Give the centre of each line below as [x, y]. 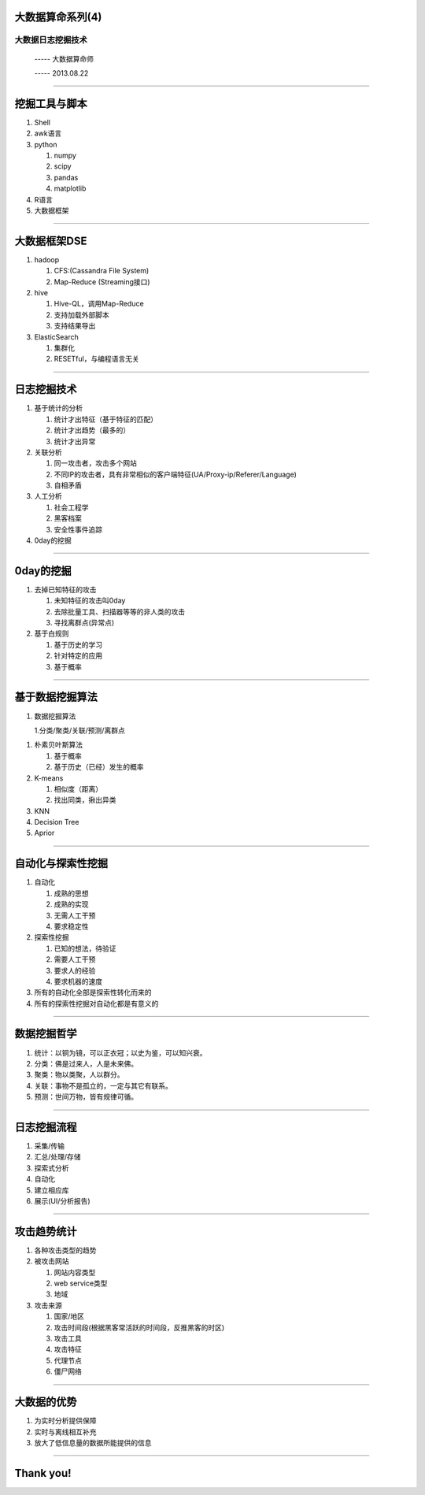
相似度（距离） [78, 788]
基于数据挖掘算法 [56, 697]
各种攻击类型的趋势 [65, 1250]
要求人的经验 [75, 970]
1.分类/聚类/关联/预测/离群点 [79, 730]
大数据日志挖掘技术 [51, 40]
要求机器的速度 [78, 981]
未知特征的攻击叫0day [90, 601]
